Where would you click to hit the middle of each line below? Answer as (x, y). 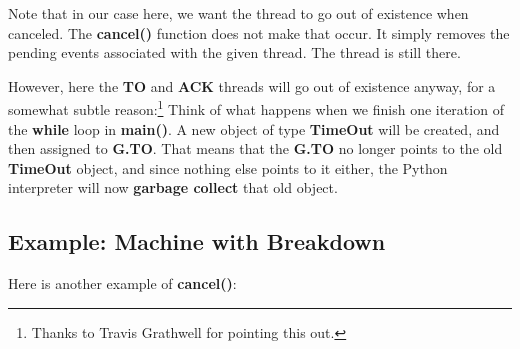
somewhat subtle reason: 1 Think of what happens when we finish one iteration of (256, 108)
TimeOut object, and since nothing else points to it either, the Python (228, 167)
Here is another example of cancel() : (122, 283)
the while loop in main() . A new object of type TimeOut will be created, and (254, 128)
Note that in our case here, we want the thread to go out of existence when (238, 13)
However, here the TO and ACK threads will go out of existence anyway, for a (252, 85)
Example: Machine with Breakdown (197, 241)
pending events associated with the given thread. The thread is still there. (234, 52)
